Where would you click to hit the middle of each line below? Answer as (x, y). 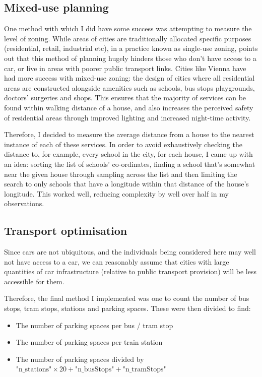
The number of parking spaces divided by (80, 359)
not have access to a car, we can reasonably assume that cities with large (117, 261)
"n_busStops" (95, 370)
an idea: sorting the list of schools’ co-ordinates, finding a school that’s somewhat (130, 164)
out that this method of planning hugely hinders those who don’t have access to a (130, 58)
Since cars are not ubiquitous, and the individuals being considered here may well (130, 252)
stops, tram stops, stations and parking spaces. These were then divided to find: (127, 308)
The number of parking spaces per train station (89, 342)
